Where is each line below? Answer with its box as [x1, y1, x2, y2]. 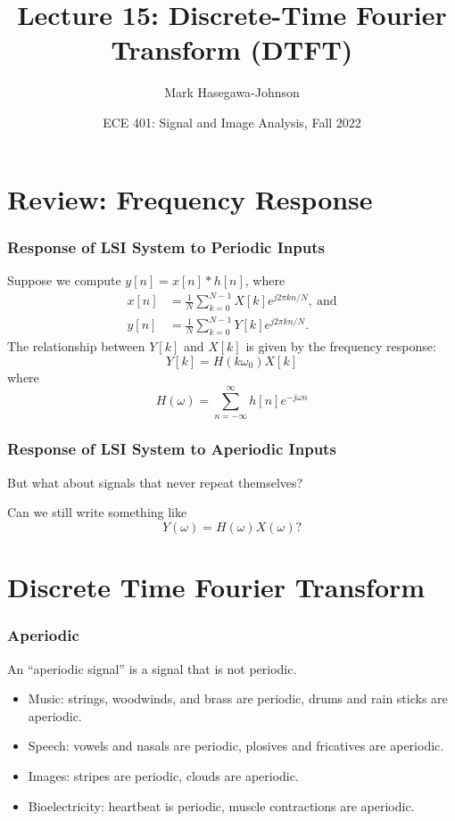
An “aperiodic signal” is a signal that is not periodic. [7, 659, 297, 677]
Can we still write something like [7, 503, 187, 521]
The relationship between [7, 337, 145, 356]
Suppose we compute [7, 270, 121, 289]
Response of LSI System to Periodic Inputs [7, 235, 325, 258]
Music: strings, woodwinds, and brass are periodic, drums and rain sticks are [28, 689, 448, 708]
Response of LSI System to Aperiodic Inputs [7, 438, 336, 460]
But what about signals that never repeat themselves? [7, 472, 303, 491]
